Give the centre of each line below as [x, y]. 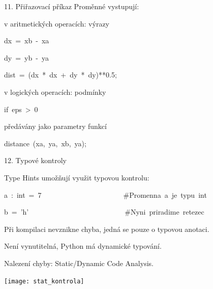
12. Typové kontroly [35, 160]
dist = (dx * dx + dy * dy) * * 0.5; [60, 75]
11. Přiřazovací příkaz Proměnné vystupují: [72, 6]
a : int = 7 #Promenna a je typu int [105, 194]
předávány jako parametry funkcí [55, 126]
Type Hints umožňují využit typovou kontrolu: [77, 177]
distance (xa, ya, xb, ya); [45, 143]
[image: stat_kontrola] [44, 281]
